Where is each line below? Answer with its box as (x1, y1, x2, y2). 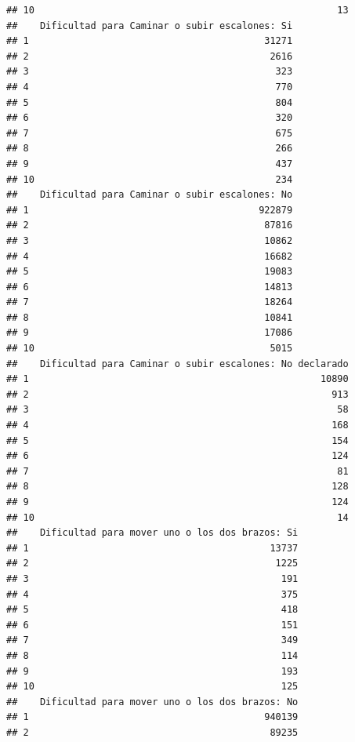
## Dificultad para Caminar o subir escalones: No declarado (6, 358, 349, 369)
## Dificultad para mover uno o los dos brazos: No (6, 696, 299, 707)
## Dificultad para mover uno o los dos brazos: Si (6, 527, 299, 539)
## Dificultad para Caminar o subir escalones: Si (6, 20, 293, 31)
